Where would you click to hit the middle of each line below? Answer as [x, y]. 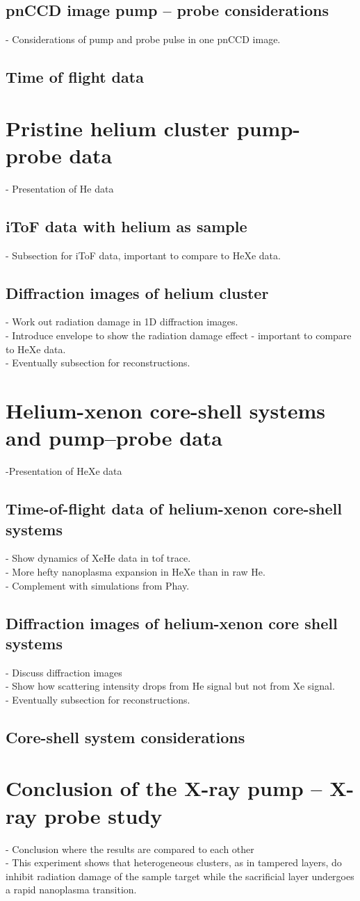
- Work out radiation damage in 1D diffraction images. [122, 322]
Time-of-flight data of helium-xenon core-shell [174, 509]
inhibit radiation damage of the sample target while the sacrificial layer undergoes [180, 876]
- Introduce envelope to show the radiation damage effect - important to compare [179, 335]
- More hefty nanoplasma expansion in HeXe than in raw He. [136, 571]
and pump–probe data [114, 438]
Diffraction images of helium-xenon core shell [172, 623]
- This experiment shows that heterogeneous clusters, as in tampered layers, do [174, 862]
